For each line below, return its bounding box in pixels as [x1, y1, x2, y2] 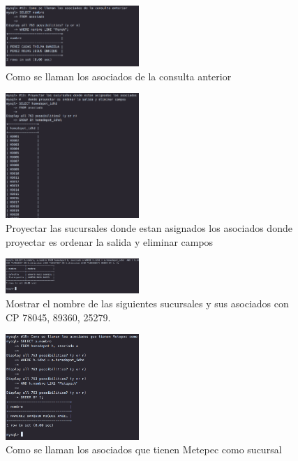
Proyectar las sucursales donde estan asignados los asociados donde [6, 220, 292, 235]
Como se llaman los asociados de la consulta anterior [6, 68, 232, 83]
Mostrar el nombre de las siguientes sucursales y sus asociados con [6, 296, 289, 311]
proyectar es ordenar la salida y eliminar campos [6, 234, 214, 249]
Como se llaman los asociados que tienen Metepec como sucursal [6, 442, 282, 457]
